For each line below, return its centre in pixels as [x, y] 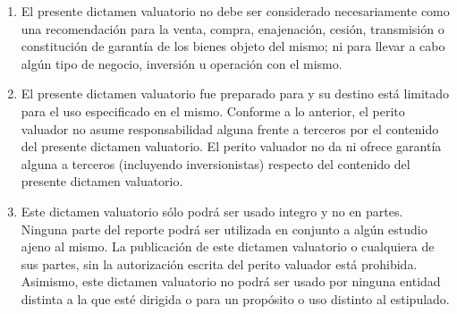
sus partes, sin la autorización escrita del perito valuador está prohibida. [219, 263]
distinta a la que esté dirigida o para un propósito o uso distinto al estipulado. [235, 298]
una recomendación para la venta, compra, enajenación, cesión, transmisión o [233, 28]
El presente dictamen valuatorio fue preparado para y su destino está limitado [235, 93]
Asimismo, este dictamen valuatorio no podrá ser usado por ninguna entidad [231, 281]
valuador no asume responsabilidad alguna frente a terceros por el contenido [230, 128]
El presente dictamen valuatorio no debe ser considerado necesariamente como [235, 11]
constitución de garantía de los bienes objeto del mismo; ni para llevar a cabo [233, 46]
